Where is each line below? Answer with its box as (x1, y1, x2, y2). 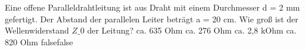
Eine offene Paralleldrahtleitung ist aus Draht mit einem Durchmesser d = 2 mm (5, 1, 300, 13)
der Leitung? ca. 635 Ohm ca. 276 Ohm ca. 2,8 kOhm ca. (87, 24, 297, 36)
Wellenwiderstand (5, 24, 69, 36)
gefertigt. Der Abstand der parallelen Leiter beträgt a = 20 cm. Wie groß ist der (5, 12, 298, 25)
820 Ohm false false (5, 35, 73, 48)
